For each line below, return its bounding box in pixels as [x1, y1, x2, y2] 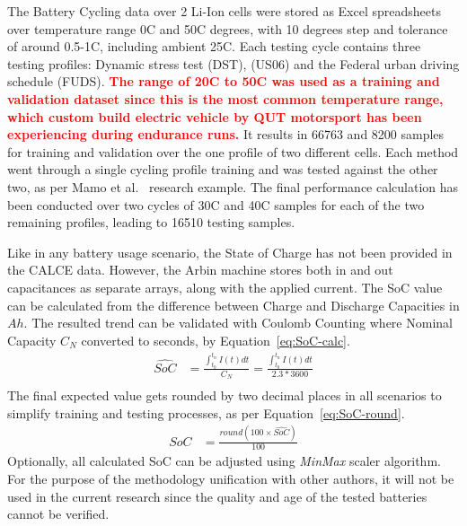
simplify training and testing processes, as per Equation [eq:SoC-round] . [7, 403, 405, 422]
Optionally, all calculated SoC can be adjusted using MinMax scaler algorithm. [7, 451, 441, 470]
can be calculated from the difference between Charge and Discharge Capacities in [7, 295, 460, 314]
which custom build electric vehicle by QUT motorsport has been [7, 107, 422, 126]
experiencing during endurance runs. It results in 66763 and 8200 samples [7, 125, 445, 144]
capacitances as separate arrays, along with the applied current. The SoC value [7, 277, 443, 296]
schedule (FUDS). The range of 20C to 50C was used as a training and [7, 72, 440, 91]
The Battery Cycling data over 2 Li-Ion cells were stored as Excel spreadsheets [7, 2, 441, 20]
